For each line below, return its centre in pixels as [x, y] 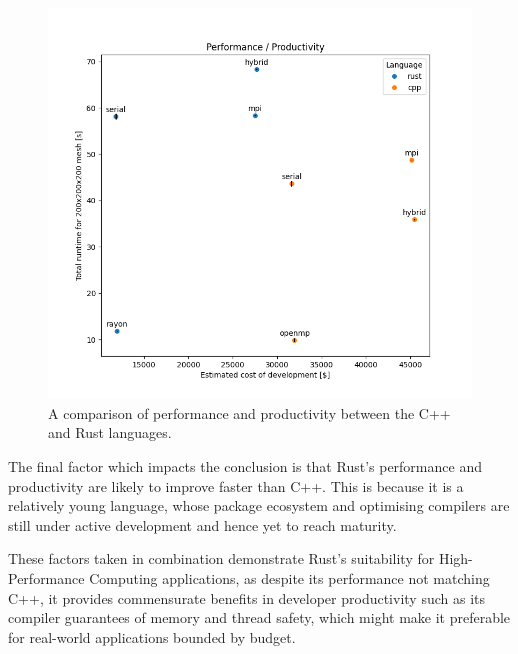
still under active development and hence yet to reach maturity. [202, 524]
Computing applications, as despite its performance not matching [289, 578]
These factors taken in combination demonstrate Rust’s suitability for [221, 558]
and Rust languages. [110, 432]
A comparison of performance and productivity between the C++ [249, 412]
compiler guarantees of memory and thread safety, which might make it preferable [259, 617]
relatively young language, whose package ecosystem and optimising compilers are [259, 505]
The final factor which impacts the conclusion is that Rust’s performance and [245, 466]
